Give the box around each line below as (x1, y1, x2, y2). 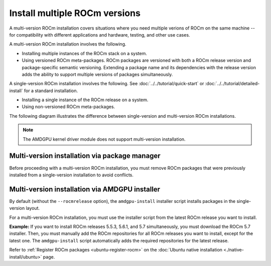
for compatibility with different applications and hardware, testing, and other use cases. (9, 32, 190, 38)
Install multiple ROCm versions (9, 8, 141, 19)
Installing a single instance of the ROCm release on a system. (22, 97, 149, 103)
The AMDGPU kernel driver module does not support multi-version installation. (23, 136, 186, 142)
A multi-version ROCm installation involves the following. (9, 41, 126, 47)
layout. (26, 205, 40, 211)
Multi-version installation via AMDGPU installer (9, 185, 161, 193)
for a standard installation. (24, 88, 78, 94)
